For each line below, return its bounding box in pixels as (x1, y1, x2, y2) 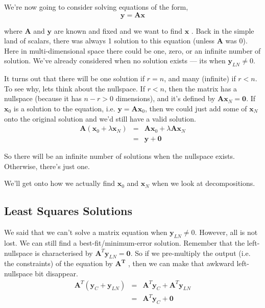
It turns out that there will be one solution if (4, 73, 145, 84)
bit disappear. (35, 268, 78, 278)
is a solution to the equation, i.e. (13, 103, 115, 113)
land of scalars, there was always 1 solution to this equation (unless (4, 35, 215, 46)
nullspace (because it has (4, 93, 82, 104)
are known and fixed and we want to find (54, 25, 182, 36)
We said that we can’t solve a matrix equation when (4, 227, 167, 238)
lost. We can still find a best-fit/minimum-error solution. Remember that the (4, 237, 245, 248)
